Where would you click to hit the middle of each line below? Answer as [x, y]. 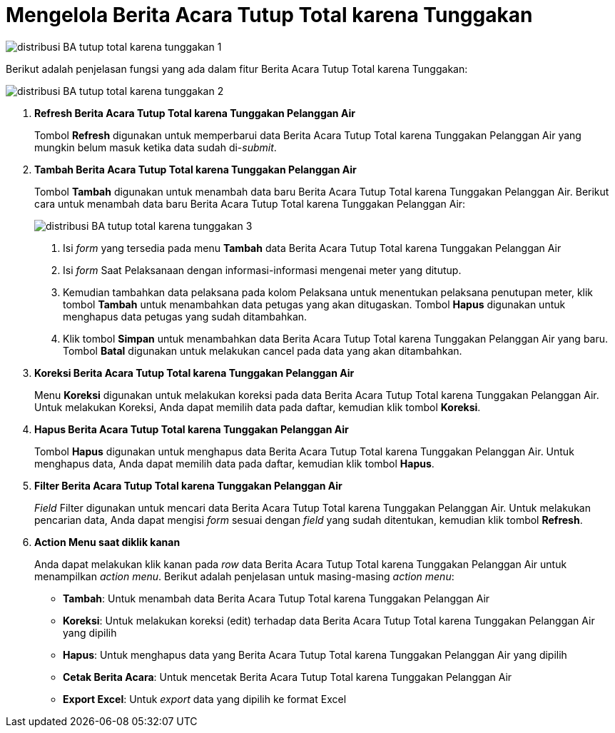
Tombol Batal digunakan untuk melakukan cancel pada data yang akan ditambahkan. [263, 350]
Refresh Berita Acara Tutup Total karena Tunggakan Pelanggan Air [195, 113]
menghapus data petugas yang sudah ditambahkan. [185, 316]
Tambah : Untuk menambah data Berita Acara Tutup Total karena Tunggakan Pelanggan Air [276, 598]
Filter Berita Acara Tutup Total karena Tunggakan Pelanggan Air [188, 485]
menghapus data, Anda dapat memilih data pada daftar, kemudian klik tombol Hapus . [234, 463]
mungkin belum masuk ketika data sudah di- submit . [156, 147]
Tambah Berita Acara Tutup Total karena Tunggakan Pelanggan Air [195, 169]
